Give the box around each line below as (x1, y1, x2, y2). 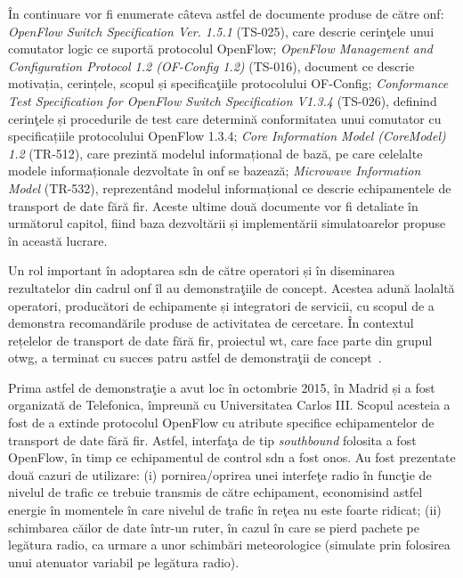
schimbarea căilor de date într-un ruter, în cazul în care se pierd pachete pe (8, 517, 420, 536)
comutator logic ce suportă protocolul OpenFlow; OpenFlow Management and (8, 39, 433, 58)
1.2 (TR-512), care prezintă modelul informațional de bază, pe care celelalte (8, 143, 423, 162)
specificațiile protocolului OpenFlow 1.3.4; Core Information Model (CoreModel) (8, 126, 446, 145)
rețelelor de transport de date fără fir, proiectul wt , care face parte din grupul (8, 330, 433, 349)
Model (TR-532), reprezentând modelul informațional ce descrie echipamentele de (8, 178, 451, 197)
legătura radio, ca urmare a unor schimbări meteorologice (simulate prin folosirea (8, 535, 451, 554)
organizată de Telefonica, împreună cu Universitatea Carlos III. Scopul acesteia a (8, 395, 451, 414)
